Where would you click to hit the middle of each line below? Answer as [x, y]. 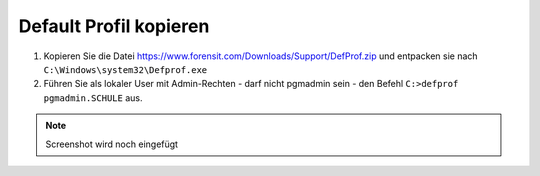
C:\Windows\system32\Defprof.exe [125, 69]
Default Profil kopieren [114, 26]
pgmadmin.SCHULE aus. [93, 97]
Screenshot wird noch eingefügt [112, 144]
